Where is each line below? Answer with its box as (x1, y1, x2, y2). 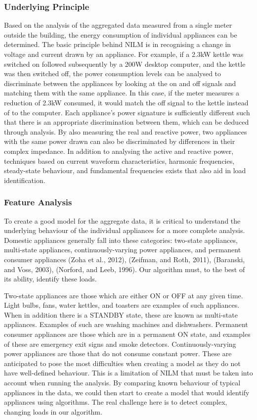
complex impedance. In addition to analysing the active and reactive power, (4, 145, 234, 156)
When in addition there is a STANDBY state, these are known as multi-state (4, 309, 238, 320)
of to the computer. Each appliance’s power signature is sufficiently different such (4, 107, 250, 117)
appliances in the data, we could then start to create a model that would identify (4, 387, 250, 397)
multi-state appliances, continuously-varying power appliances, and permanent (4, 244, 241, 255)
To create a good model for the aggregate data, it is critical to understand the (4, 215, 241, 226)
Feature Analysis (4, 196, 72, 208)
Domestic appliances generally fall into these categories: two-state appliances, (4, 234, 238, 245)
